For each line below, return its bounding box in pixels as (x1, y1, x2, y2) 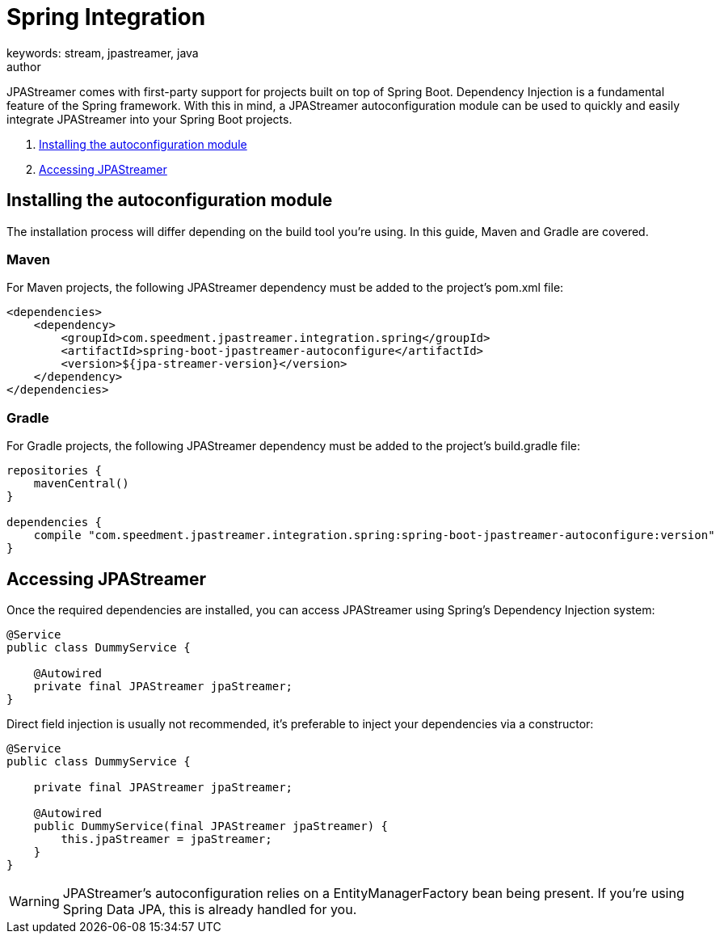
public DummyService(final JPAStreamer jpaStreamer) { (33, 819, 389, 833)
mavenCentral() (33, 477, 129, 491)
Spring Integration (6, 3, 206, 31)
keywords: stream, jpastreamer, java (6, 45, 199, 60)
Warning (9, 892, 60, 909)
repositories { (6, 464, 103, 478)
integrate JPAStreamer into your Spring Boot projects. (6, 112, 293, 126)
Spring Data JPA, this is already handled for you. (62, 900, 357, 917)
